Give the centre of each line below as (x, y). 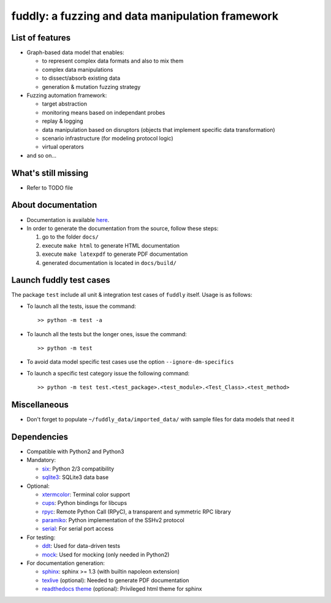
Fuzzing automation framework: (67, 96)
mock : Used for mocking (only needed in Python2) (106, 555)
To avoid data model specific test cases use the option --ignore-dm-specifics (130, 362)
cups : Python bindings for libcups (85, 503)
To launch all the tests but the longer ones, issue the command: (107, 334)
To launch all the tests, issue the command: (81, 306)
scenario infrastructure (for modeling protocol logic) (108, 138)
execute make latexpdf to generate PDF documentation (115, 254)
